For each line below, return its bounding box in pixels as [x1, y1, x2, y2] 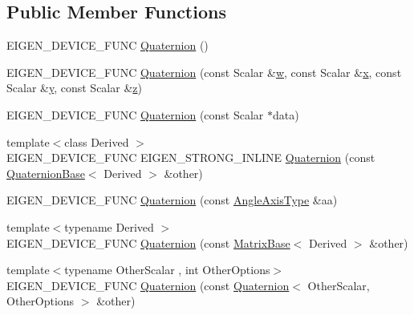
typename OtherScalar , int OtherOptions [64, 261, 270, 278]
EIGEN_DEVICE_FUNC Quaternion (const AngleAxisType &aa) [6, 192, 338, 208]
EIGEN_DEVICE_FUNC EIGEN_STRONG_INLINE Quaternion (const [6, 149, 375, 166]
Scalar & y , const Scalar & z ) [6, 79, 142, 96]
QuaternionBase [6, 164, 85, 181]
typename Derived [64, 218, 154, 235]
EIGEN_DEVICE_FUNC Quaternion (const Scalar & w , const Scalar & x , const [6, 63, 402, 80]
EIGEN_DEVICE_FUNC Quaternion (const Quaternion [6, 277, 290, 293]
